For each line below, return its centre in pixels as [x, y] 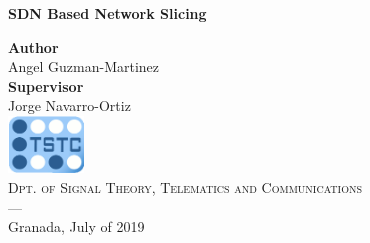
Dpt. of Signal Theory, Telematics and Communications [185, 186]
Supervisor [46, 85]
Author [33, 46]
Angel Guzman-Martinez [84, 66]
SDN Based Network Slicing [107, 13]
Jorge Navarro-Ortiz [69, 105]
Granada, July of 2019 [76, 226]
